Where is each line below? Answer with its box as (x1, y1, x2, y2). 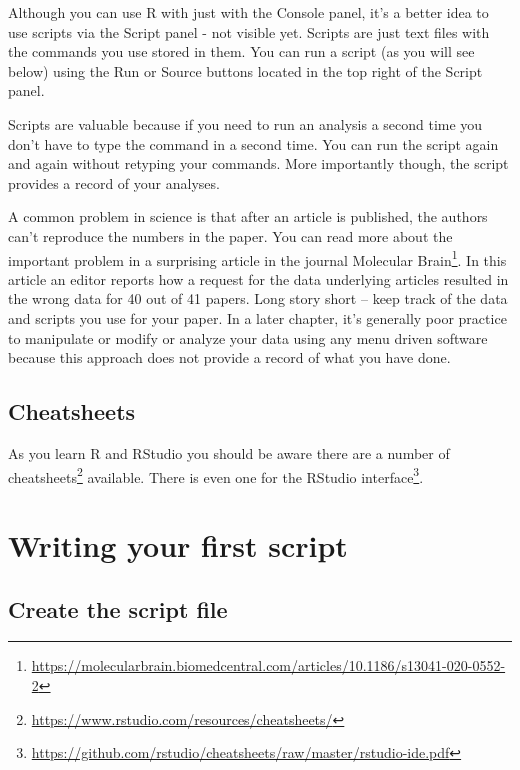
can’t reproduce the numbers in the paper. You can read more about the (8, 225, 453, 246)
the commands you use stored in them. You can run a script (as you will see (8, 41, 475, 62)
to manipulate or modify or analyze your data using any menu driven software (8, 327, 488, 348)
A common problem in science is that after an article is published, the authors (8, 206, 488, 227)
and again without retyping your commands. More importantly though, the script (8, 153, 509, 174)
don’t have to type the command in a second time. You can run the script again (8, 133, 499, 154)
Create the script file (8, 593, 228, 624)
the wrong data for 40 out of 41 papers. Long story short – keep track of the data (8, 288, 508, 309)
